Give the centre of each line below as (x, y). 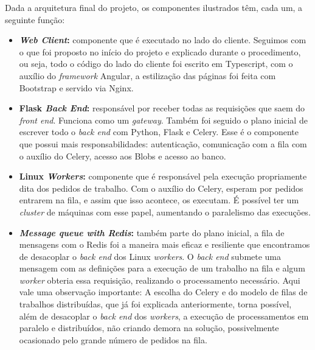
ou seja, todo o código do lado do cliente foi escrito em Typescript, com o (156, 64)
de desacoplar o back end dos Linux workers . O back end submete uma (150, 256)
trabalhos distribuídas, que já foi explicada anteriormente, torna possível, (155, 304)
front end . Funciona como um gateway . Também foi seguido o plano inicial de (163, 120)
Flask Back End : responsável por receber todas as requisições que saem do (162, 108)
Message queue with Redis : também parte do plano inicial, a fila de (152, 232)
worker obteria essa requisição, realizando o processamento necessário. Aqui (160, 280)
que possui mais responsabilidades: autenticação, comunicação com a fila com (163, 143)
